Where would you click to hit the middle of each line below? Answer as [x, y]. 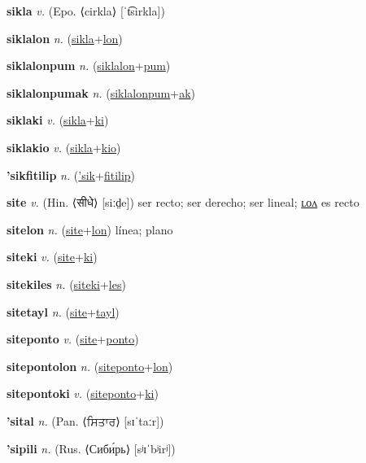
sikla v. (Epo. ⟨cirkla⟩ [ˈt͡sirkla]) [86, 11]
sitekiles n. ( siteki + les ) [66, 284]
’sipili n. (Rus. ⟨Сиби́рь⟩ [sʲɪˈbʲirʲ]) [91, 448]
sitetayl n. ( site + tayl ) [63, 311]
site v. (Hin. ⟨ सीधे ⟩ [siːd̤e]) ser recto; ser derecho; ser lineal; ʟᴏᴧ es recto [183, 202]
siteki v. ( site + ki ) [52, 257]
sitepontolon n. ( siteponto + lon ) [90, 366]
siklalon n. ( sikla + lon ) [65, 38]
